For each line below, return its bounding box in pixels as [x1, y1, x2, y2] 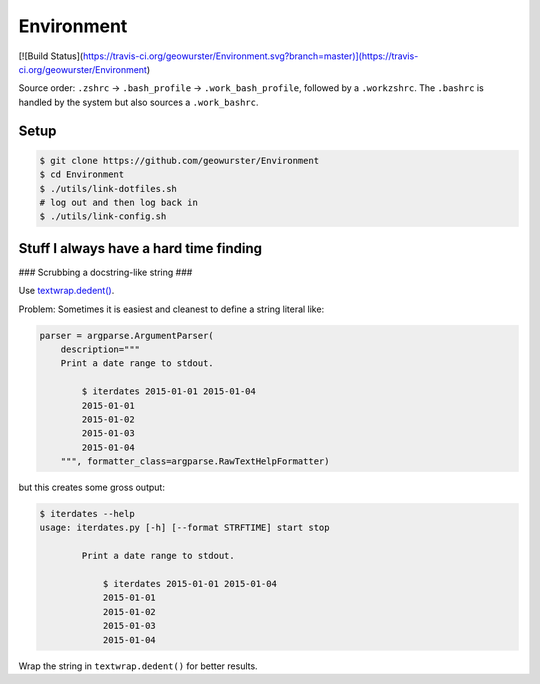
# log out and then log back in [39, 196, 199, 208]
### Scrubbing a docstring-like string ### [18, 266, 193, 278]
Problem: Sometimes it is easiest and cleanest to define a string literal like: [18, 303, 325, 315]
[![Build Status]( [18, 50, 84, 62]
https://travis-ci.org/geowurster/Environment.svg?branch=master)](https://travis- [82, 50, 419, 62]
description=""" [60, 343, 140, 355]
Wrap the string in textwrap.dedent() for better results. [18, 660, 259, 672]
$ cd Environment [39, 169, 125, 180]
